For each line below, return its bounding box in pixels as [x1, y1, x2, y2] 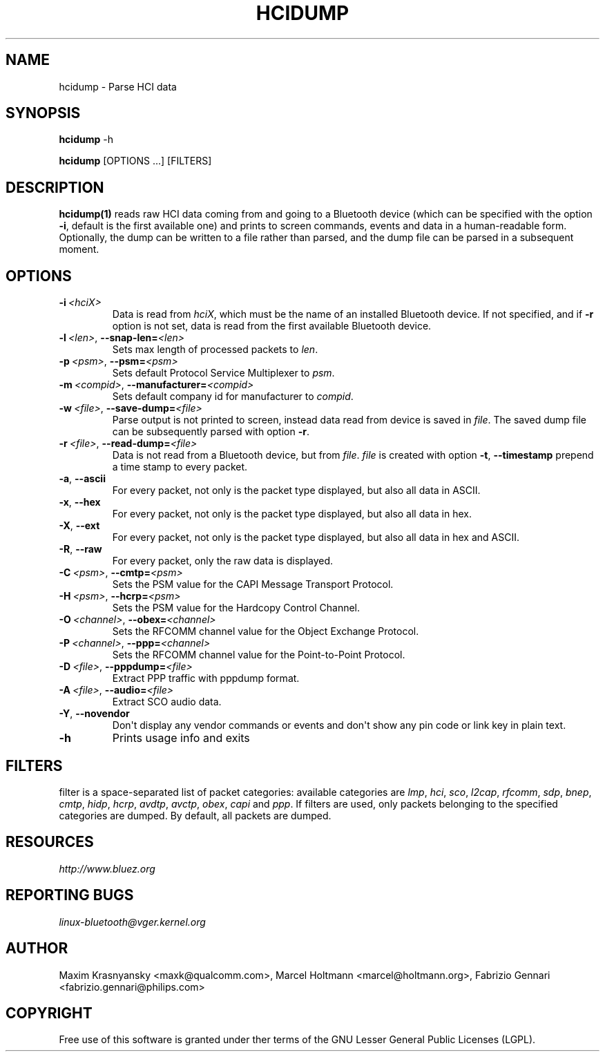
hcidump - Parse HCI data [59, 80, 177, 93]
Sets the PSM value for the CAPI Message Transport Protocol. [112, 578, 394, 591]
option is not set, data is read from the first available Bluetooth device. [112, 320, 432, 332]
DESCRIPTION [6, 178, 104, 196]
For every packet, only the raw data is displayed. [112, 555, 334, 567]
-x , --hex [59, 496, 101, 508]
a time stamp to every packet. [112, 461, 248, 473]
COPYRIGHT [6, 1004, 93, 1022]
